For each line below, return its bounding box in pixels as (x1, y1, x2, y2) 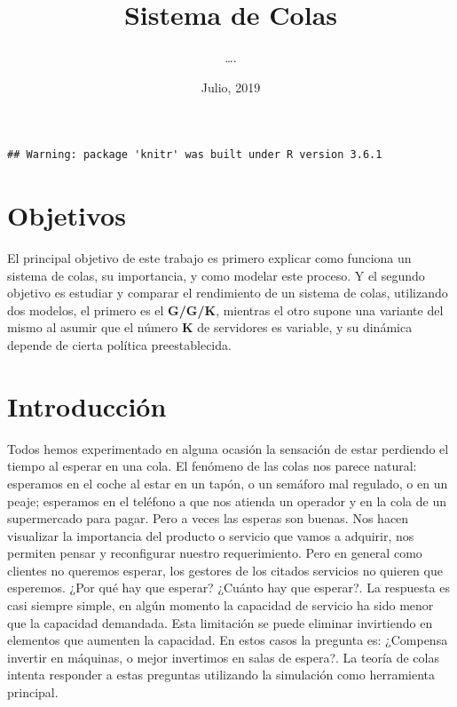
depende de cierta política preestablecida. (7, 336, 232, 353)
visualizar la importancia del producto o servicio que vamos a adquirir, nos (7, 526, 414, 544)
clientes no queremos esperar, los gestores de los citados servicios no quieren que (7, 560, 443, 579)
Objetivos (7, 197, 126, 234)
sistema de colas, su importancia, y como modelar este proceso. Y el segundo (7, 266, 425, 284)
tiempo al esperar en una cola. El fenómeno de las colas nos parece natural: (7, 457, 417, 475)
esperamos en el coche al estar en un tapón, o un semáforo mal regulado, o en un (7, 473, 448, 492)
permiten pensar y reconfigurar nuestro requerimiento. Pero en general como (7, 544, 422, 562)
